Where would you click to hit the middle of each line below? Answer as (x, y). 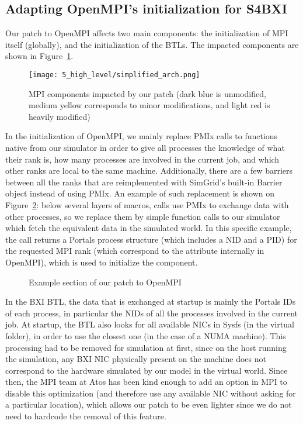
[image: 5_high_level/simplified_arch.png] (114, 75)
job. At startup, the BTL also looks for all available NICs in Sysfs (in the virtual (150, 324)
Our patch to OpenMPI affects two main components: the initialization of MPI (147, 33)
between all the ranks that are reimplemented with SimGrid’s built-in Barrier (144, 182)
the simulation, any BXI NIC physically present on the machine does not (136, 359)
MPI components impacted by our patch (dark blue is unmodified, (147, 93)
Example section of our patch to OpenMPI (105, 282)
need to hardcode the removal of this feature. (86, 416)
